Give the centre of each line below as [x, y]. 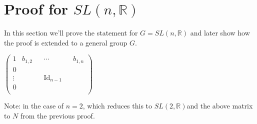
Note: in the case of [34, 106]
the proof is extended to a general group [66, 42]
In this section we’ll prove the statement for [71, 33]
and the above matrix [220, 106]
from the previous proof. [58, 116]
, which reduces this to [117, 106]
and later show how [220, 33]
